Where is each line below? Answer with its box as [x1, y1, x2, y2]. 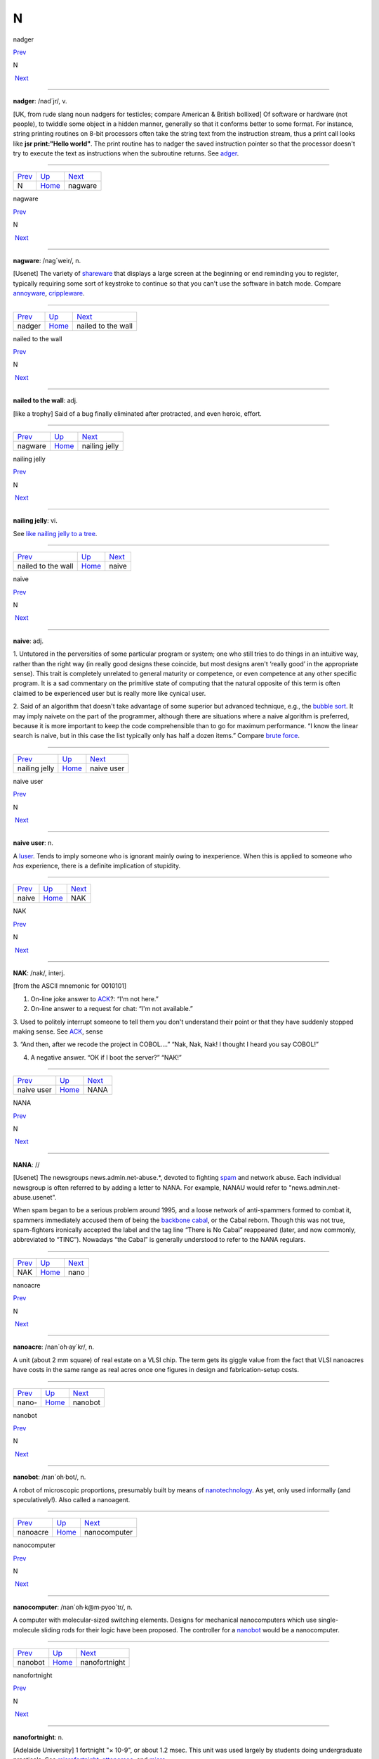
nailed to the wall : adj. [13, 396, 78, 405]
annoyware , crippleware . [13, 289, 85, 298]
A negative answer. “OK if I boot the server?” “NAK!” [30, 1053, 182, 1062]
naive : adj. [13, 637, 44, 645]
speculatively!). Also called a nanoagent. [13, 1495, 131, 1504]
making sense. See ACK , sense [13, 1027, 103, 1036]
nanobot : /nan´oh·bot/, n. [13, 1473, 86, 1481]
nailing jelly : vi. [13, 516, 58, 525]
